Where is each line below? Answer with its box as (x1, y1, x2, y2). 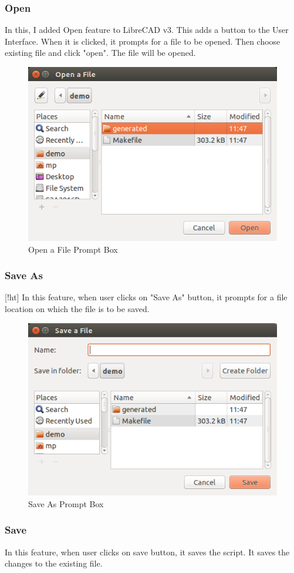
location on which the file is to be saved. (5, 303, 150, 315)
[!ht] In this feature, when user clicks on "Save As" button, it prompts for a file (5, 291, 288, 303)
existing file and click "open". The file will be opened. (5, 46, 196, 59)
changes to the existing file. (5, 557, 103, 569)
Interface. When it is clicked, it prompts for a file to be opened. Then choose (5, 35, 281, 47)
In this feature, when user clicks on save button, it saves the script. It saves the (5, 545, 290, 558)
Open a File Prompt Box (28, 243, 118, 255)
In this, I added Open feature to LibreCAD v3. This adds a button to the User (5, 24, 289, 36)
